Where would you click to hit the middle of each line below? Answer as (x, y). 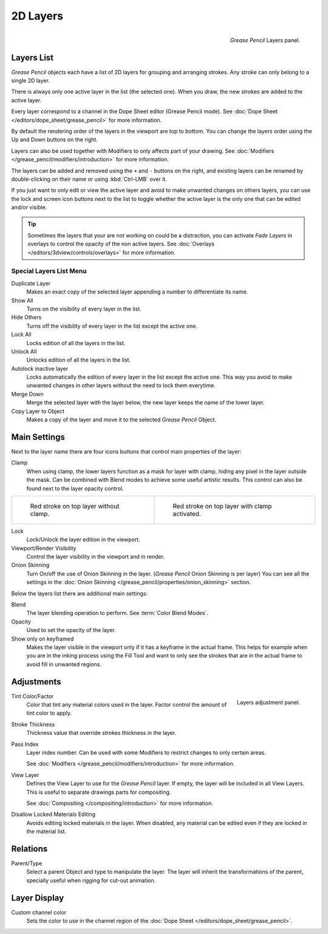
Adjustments (36, 682)
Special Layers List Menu (49, 271)
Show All (22, 300)
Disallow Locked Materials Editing (53, 814)
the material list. (46, 832)
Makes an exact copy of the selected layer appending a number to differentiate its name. (137, 292)
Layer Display (38, 898)
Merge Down (27, 394)
